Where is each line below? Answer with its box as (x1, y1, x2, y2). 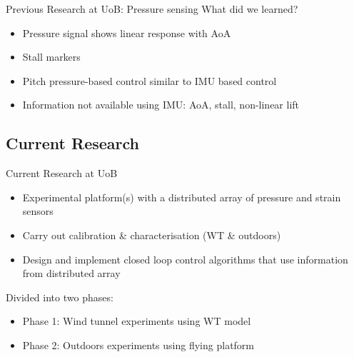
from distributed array (22, 266, 121, 281)
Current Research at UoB (6, 166, 118, 181)
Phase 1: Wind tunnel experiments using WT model (22, 313, 251, 328)
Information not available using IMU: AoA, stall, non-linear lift (22, 97, 300, 112)
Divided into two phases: (6, 289, 113, 304)
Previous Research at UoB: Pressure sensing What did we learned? (6, 1, 298, 16)
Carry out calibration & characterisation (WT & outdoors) (22, 227, 281, 242)
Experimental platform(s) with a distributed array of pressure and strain (22, 189, 341, 204)
